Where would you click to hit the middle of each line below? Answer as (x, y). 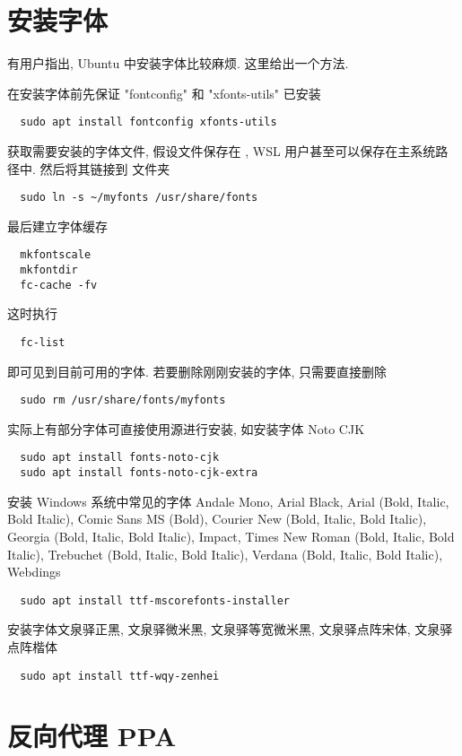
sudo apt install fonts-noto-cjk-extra (139, 473)
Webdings (34, 572)
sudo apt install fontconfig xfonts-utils (148, 122)
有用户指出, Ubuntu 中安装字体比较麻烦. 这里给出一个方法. (178, 63)
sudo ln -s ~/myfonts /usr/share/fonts (139, 198)
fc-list (43, 342)
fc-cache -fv (59, 285)
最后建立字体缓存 (57, 226)
